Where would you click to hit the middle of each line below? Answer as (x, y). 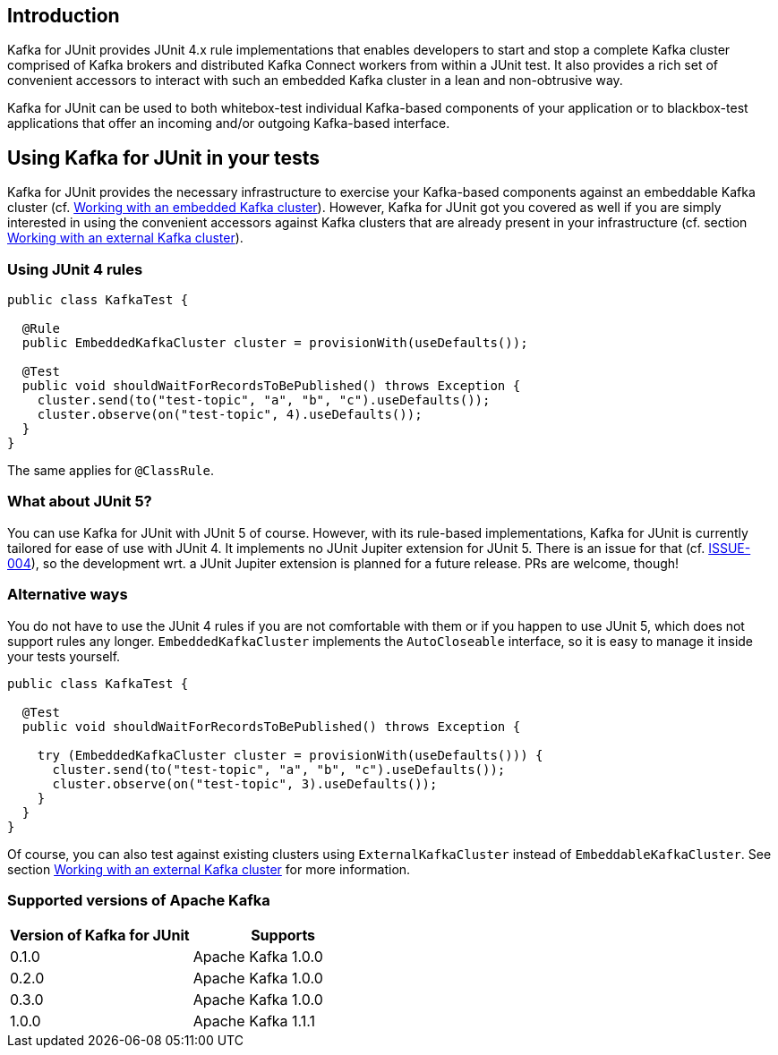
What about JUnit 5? (80, 502)
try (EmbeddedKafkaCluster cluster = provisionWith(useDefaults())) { (290, 755)
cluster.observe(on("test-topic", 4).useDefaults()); (230, 415)
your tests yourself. (64, 656)
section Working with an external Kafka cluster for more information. (209, 869)
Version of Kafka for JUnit (100, 936)
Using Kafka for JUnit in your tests (164, 157)
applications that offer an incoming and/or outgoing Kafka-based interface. (229, 123)
